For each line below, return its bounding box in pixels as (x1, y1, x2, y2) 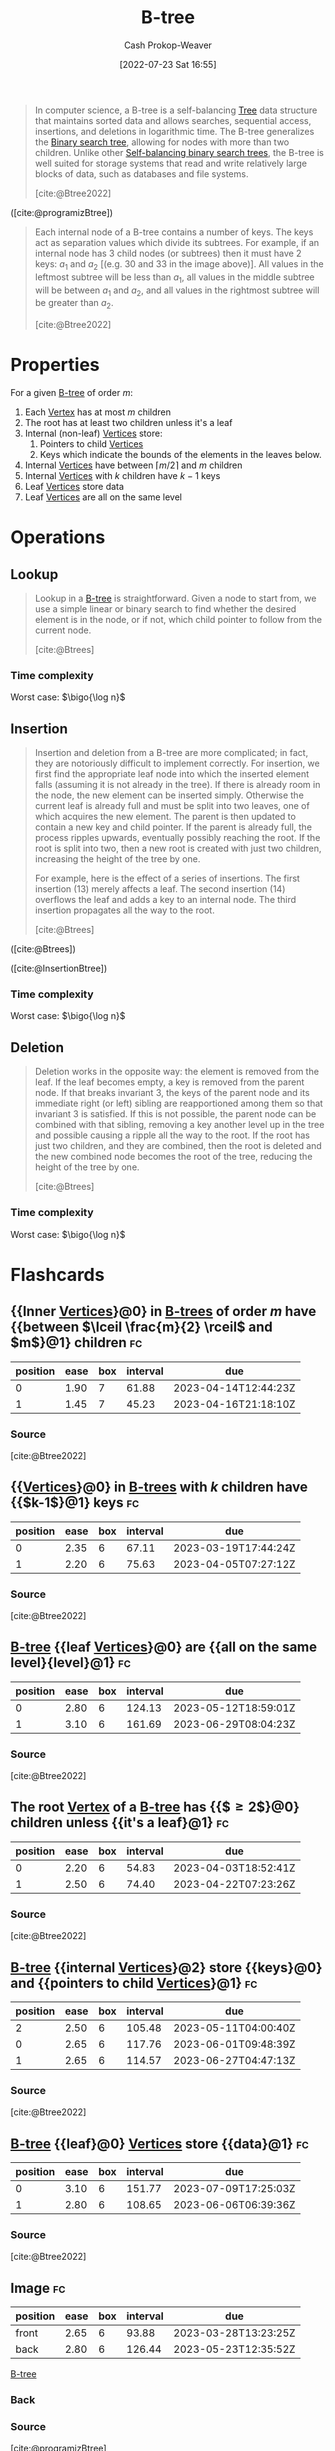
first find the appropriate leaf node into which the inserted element (34, 768, 310, 780)
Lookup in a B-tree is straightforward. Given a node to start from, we (34, 592, 317, 605)
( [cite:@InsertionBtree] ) (10, 962, 108, 975)
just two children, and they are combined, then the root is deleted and (34, 1140, 322, 1152)
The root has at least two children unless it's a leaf (24, 417, 233, 429)
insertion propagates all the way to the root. (34, 904, 215, 916)
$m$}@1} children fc (10, 1334, 143, 1351)
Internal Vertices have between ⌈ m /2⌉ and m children (24, 459, 243, 471)
